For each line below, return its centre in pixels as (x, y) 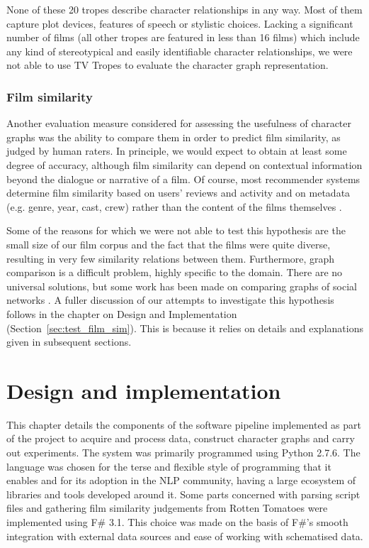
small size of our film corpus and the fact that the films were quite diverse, (169, 244)
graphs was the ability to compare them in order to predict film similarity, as (174, 137)
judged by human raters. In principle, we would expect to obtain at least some (177, 151)
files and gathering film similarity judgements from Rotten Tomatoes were (167, 508)
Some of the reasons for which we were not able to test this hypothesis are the (176, 230)
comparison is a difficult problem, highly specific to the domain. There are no (175, 272)
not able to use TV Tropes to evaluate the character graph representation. (168, 65)
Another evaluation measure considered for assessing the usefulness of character (179, 123)
